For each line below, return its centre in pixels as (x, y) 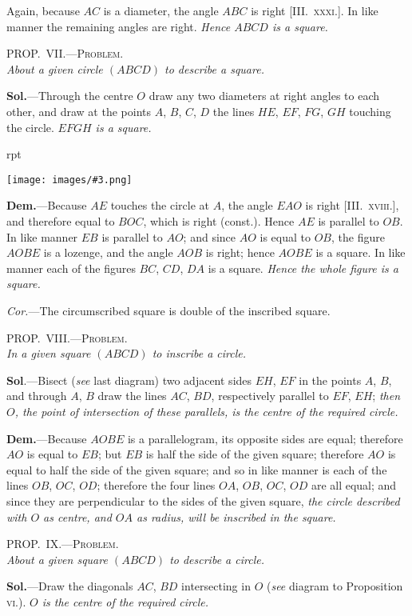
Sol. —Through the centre (70, 96)
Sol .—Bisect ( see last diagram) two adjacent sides (129, 380)
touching (370, 111)
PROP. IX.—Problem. (63, 544)
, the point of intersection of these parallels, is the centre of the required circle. (206, 411)
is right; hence (240, 252)
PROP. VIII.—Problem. (67, 337)
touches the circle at (160, 205)
